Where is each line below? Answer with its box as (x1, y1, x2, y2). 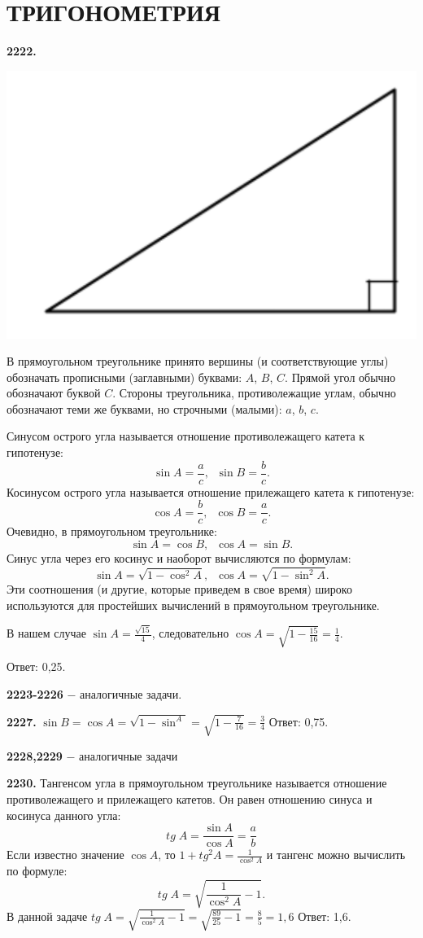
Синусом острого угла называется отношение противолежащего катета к (7, 427, 365, 445)
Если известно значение (7, 846, 124, 863)
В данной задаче (7, 907, 88, 924)
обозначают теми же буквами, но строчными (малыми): (7, 400, 282, 417)
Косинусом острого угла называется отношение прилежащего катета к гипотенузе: (7, 483, 415, 500)
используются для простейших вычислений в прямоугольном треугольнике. (7, 596, 380, 613)
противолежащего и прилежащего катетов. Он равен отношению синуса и (7, 790, 373, 807)
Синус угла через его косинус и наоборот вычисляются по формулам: (7, 549, 351, 566)
